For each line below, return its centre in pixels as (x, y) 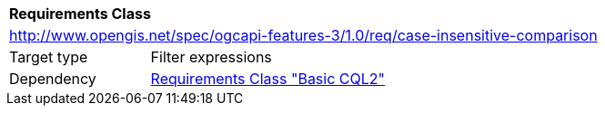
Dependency (53, 79)
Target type (49, 57)
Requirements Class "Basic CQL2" (268, 79)
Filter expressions (211, 57)
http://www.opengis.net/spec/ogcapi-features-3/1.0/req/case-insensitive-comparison (303, 35)
